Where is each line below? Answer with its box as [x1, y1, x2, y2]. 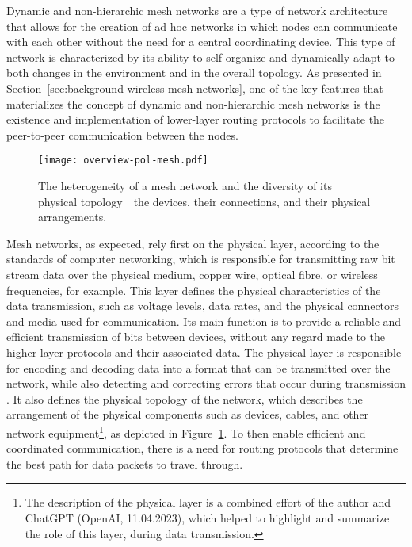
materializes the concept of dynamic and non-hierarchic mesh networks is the [6, 95, 380, 112]
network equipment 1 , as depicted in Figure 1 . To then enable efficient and [6, 422, 366, 441]
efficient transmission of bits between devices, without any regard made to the [6, 328, 386, 345]
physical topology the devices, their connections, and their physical [38, 193, 371, 209]
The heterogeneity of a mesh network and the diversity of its [38, 178, 332, 193]
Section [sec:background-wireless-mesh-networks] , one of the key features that [6, 79, 383, 96]
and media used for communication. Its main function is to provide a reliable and [6, 312, 402, 329]
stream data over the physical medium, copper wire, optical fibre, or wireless [6, 266, 378, 282]
